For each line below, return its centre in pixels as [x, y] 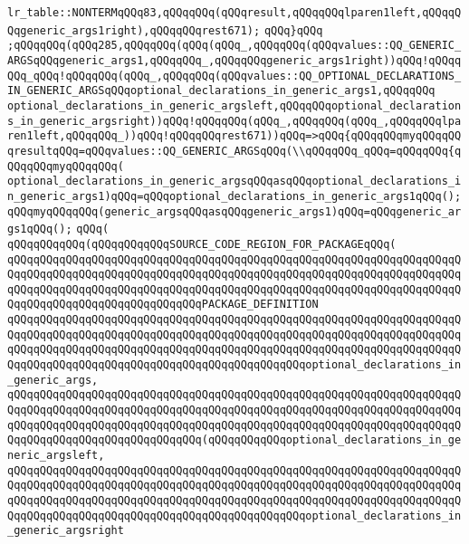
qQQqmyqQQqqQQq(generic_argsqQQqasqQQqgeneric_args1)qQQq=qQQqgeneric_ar [234, 211]
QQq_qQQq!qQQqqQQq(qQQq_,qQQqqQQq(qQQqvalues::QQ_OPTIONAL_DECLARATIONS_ [234, 76]
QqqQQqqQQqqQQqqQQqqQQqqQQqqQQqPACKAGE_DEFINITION [163, 305]
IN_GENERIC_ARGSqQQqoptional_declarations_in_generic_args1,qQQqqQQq [221, 91]
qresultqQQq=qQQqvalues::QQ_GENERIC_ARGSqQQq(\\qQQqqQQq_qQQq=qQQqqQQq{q [234, 151]
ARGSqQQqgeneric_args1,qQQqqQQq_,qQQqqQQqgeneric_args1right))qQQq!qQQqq [234, 60]
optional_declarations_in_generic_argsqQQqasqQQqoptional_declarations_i [234, 181]
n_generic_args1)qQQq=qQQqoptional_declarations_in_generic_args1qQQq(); [234, 196]
